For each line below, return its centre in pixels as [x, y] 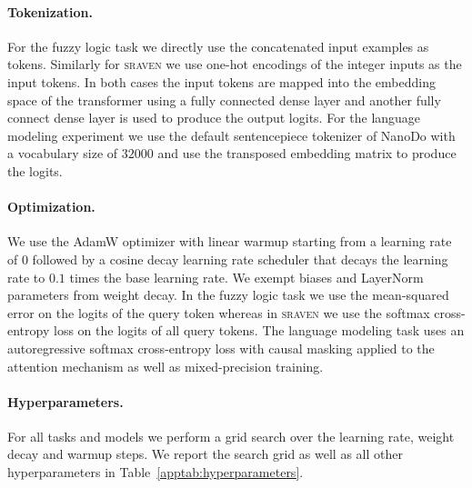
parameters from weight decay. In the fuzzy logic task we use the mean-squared [228, 295]
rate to [26, 277]
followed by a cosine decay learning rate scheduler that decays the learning [240, 259]
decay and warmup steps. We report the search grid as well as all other [205, 454]
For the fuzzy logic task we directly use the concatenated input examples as [218, 46]
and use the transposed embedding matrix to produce [307, 153]
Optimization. [51, 207]
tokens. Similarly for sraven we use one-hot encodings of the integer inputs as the [235, 64]
